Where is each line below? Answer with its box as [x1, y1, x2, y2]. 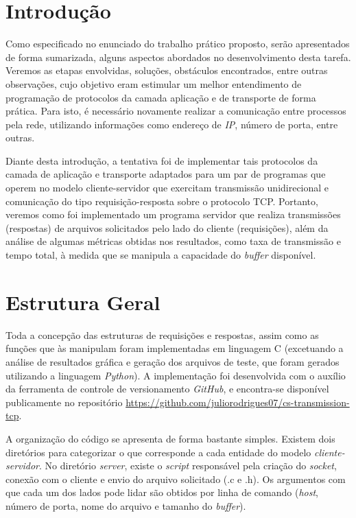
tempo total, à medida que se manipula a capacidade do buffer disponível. [5, 248, 316, 262]
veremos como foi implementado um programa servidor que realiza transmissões [5, 207, 341, 222]
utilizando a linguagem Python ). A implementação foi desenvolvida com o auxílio [5, 368, 346, 382]
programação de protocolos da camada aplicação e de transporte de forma [5, 90, 316, 104]
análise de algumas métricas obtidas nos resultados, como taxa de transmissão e [5, 234, 341, 248]
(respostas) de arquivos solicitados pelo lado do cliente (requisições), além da [5, 220, 329, 235]
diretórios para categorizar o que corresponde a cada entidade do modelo [5, 445, 311, 459]
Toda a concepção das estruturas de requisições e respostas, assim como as [5, 327, 319, 342]
